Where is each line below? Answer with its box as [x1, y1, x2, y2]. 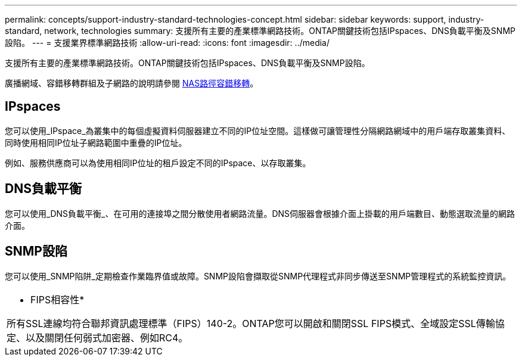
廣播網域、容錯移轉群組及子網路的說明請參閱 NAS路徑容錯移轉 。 [5, 78, 259, 88]
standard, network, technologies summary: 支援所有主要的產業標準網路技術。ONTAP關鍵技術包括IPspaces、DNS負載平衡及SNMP [5, 26, 515, 36]
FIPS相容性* [30, 293, 85, 306]
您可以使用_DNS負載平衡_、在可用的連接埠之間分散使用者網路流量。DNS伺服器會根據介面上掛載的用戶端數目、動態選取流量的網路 [5, 208, 515, 219]
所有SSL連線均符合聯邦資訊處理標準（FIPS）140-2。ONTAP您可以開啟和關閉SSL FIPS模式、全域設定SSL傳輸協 [7, 317, 505, 329]
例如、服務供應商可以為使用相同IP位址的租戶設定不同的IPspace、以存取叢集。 [5, 157, 311, 168]
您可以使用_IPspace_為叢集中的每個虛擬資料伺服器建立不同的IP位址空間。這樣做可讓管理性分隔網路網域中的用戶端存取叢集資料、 [5, 125, 511, 136]
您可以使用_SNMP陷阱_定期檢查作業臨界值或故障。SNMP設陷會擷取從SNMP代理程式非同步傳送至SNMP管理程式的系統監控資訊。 [5, 270, 511, 281]
